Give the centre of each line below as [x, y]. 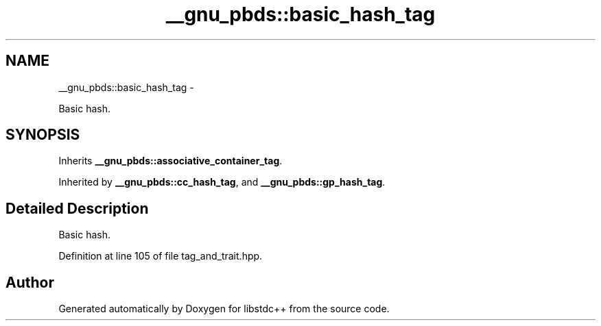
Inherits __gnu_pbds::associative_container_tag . [170, 161]
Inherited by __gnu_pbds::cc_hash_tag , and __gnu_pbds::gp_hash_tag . [222, 182]
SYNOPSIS [43, 135]
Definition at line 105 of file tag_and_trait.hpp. [161, 256]
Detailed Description [77, 208]
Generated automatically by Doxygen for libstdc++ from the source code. [224, 309]
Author [30, 282]
